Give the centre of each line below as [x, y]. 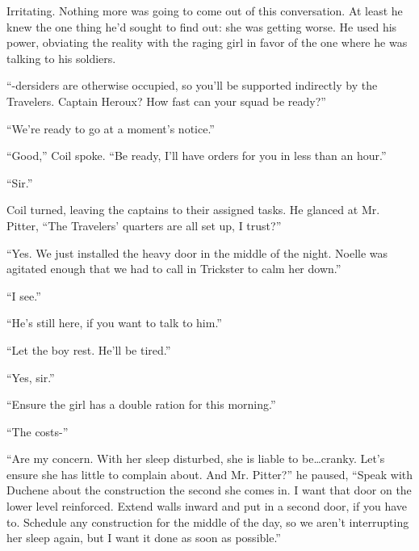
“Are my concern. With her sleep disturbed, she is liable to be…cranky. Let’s [196, 458]
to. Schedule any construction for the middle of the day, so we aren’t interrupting [208, 522]
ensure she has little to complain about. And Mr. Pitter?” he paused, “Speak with [210, 474]
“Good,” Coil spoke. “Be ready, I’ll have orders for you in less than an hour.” [197, 156]
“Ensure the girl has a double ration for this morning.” [141, 404]
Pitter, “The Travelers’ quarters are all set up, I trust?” [144, 225]
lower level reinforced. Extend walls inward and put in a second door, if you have [207, 506]
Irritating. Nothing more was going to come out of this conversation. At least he [205, 11]
